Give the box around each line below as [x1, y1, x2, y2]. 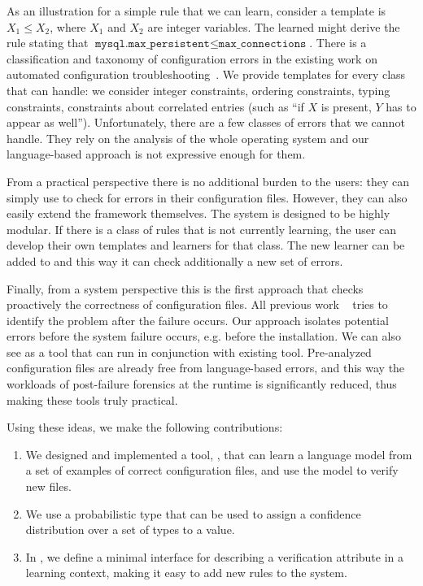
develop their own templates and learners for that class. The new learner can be [7, 237, 405, 254]
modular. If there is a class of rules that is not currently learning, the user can [7, 220, 397, 237]
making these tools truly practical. [7, 391, 178, 408]
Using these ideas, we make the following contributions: [7, 419, 283, 436]
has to [386, 98, 416, 115]
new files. [25, 478, 72, 495]
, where [50, 18, 86, 35]
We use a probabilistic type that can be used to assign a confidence [25, 505, 361, 522]
